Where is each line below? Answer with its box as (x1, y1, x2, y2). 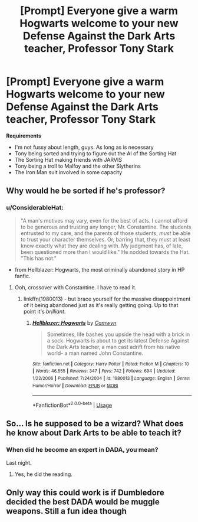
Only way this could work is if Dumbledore (6, 487, 164, 497)
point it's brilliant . (23, 308, 66, 315)
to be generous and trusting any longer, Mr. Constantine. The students (20, 223, 192, 230)
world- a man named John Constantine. (47, 350, 144, 357)
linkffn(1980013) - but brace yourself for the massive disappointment (23, 295, 191, 302)
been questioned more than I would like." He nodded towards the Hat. (20, 248, 190, 255)
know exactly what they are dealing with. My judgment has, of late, (20, 242, 183, 249)
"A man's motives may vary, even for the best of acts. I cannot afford (20, 217, 187, 224)
